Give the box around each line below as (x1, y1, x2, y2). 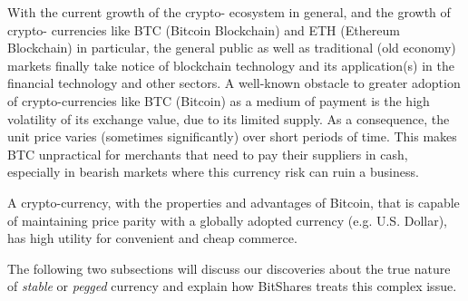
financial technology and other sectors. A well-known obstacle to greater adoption (7, 73, 461, 92)
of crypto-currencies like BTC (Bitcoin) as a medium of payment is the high (7, 91, 430, 110)
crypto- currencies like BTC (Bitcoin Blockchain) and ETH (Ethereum (7, 20, 400, 39)
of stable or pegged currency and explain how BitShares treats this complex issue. (7, 277, 457, 296)
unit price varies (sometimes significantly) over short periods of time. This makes (7, 127, 457, 146)
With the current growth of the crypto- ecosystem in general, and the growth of (7, 3, 451, 21)
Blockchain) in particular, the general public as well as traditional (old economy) (7, 38, 456, 57)
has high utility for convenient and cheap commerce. (7, 228, 297, 248)
